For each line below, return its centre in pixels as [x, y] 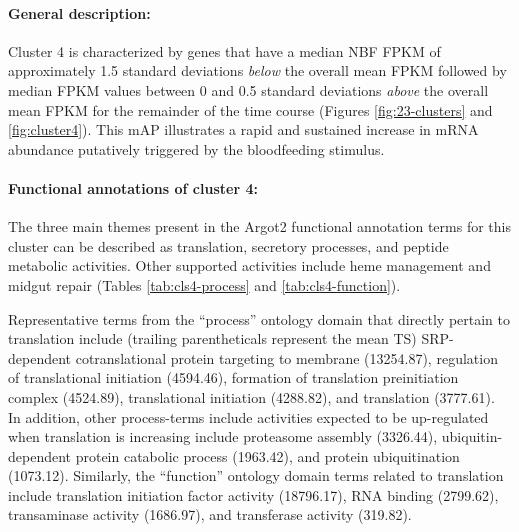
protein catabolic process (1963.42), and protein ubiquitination [267, 455]
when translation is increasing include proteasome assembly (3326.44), [223, 436]
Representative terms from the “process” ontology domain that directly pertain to [259, 318]
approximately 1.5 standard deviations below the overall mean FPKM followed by [257, 70]
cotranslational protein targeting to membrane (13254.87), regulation [286, 357]
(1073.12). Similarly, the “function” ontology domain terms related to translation [256, 475]
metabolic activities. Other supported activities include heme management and [249, 265]
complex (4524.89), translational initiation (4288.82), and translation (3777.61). [251, 396]
